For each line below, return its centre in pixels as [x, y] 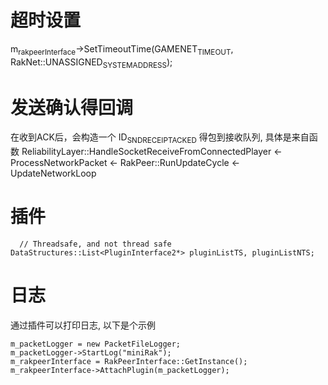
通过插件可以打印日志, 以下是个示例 [83, 325]
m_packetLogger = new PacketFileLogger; [96, 344]
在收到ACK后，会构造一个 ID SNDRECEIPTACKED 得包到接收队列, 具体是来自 [160, 138]
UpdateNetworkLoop [53, 173]
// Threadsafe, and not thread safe [95, 244]
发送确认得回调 [72, 107]
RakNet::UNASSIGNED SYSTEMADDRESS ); [91, 63]
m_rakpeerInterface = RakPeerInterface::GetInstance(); [129, 362]
